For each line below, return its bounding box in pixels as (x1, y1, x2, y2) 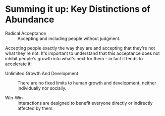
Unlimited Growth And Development (5, 70, 78, 76)
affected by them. (17, 105, 54, 111)
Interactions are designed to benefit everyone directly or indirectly (17, 100, 153, 106)
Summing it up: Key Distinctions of (5, 3, 151, 15)
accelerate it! (5, 61, 32, 67)
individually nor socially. (17, 85, 67, 91)
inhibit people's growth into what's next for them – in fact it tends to (5, 55, 143, 61)
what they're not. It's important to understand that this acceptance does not (5, 50, 160, 56)
